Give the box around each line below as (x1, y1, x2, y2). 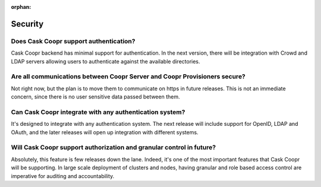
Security (11, 18, 44, 29)
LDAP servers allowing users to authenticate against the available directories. (11, 58, 200, 65)
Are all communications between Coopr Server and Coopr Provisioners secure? (11, 72, 246, 81)
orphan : (11, 4, 32, 10)
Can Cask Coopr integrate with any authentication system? (11, 107, 185, 116)
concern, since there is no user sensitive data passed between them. (11, 93, 180, 100)
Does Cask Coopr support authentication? (11, 37, 136, 45)
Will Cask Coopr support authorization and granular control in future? (11, 143, 216, 151)
